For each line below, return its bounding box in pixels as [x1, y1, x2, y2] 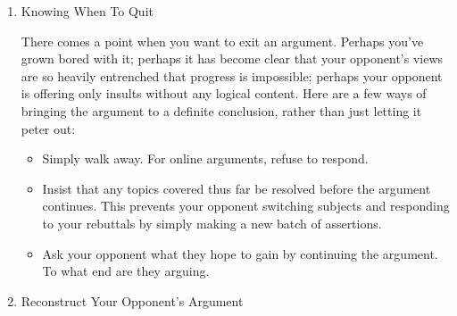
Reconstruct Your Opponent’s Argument [21, 291, 244, 310]
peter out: [21, 119, 76, 137]
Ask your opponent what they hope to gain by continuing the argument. [42, 244, 438, 262]
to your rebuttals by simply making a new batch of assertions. [42, 213, 382, 232]
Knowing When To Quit [21, 2, 154, 20]
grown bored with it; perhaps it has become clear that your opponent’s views [21, 49, 444, 68]
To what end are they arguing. [42, 262, 210, 280]
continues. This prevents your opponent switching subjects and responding [42, 196, 450, 215]
